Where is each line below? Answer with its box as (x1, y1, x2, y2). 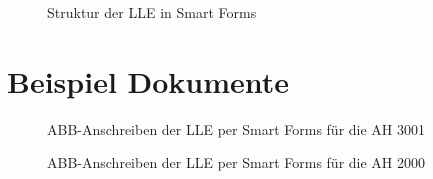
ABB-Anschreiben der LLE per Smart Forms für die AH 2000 (47, 152, 426, 173)
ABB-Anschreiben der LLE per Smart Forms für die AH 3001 (47, 118, 426, 139)
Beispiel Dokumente (7, 60, 290, 101)
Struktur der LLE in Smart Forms (47, 2, 257, 22)
